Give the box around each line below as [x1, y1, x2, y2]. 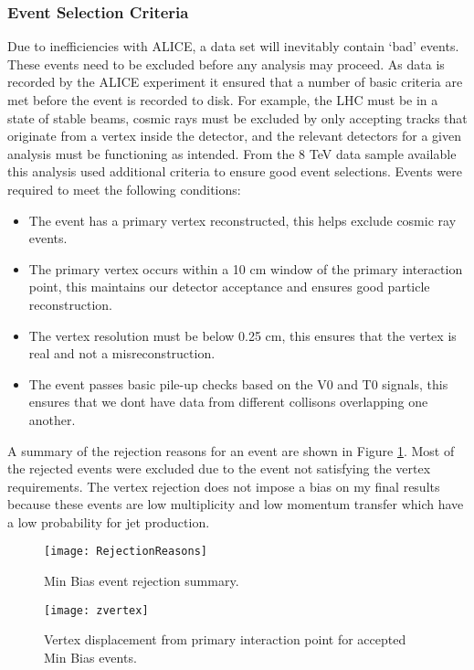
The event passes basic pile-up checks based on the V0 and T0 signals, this [28, 374, 448, 393]
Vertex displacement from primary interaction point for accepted [44, 630, 406, 649]
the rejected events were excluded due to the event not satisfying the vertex [7, 459, 431, 478]
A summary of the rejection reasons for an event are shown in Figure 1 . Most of [7, 441, 455, 460]
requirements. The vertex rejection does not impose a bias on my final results [7, 476, 440, 495]
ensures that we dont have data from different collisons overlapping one [28, 392, 428, 411]
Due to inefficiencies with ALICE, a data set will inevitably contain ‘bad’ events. [7, 37, 459, 56]
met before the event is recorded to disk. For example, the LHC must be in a [7, 90, 438, 109]
